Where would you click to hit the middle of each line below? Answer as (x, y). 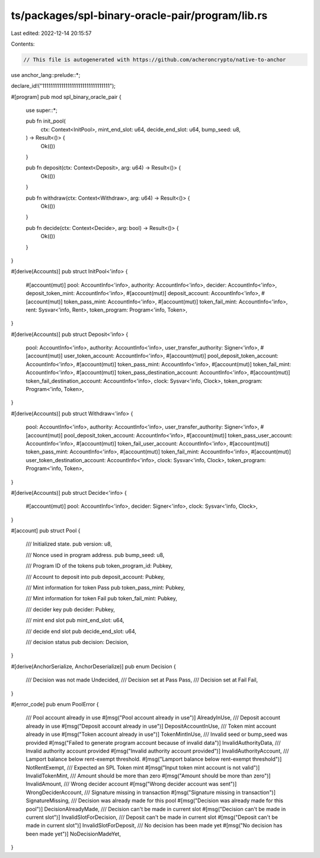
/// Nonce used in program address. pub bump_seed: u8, (95, 555)
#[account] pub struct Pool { (46, 531)
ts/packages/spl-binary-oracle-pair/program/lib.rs (139, 15)
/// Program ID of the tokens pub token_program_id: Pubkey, (99, 566)
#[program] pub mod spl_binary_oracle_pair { (66, 97)
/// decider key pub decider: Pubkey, (70, 609)
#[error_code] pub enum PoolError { (55, 704)
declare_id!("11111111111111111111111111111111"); (63, 86)
